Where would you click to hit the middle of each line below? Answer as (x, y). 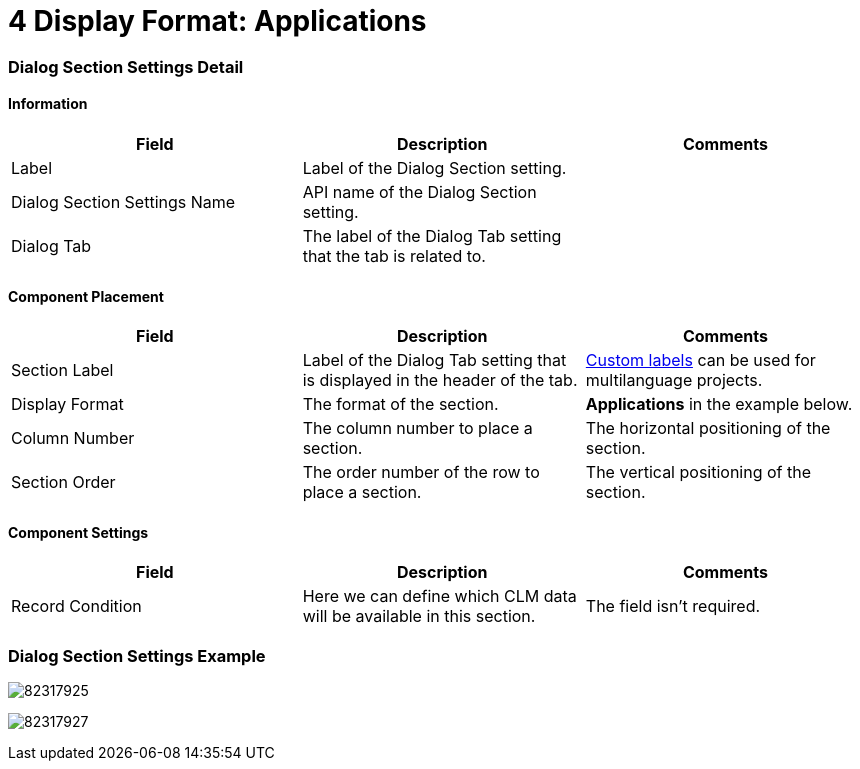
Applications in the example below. (719, 404)
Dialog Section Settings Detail (126, 66)
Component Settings (78, 532)
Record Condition (76, 606)
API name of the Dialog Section (419, 191)
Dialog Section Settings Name (123, 201)
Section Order (63, 482)
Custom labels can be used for (700, 360)
